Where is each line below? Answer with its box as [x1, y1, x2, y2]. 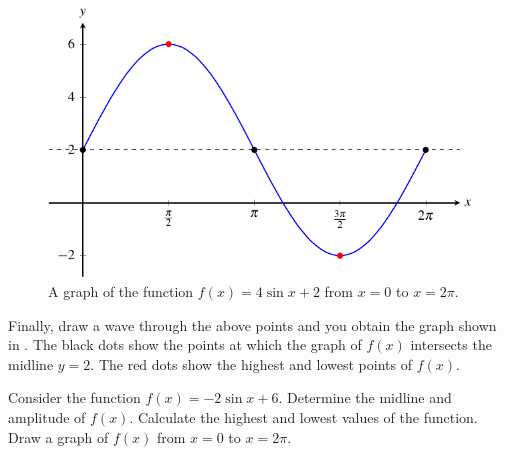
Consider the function [8, 387, 141, 408]
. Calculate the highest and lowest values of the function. [129, 407, 478, 428]
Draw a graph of [8, 426, 109, 447]
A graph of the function [48, 281, 194, 302]
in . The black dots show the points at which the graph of [8, 334, 362, 355]
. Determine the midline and [278, 387, 452, 408]
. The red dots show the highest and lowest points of [90, 353, 412, 374]
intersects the [410, 334, 492, 355]
